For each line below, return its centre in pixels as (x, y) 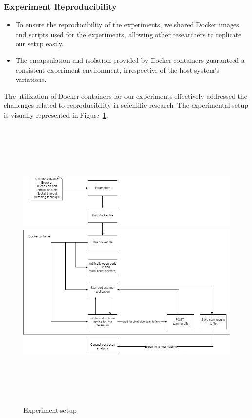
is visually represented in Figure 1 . (56, 114)
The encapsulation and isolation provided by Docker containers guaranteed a (130, 60)
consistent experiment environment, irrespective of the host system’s (117, 70)
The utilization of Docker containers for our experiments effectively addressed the (126, 95)
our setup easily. (39, 44)
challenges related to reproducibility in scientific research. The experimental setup (126, 105)
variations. (31, 79)
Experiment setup (50, 410)
